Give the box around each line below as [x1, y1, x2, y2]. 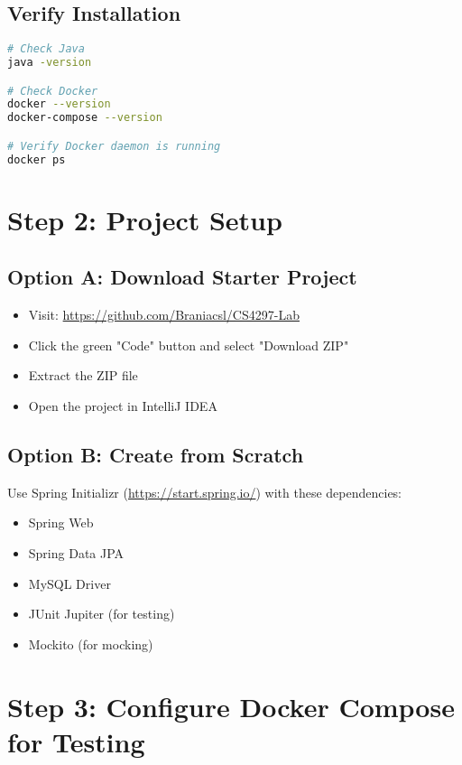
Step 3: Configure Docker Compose [7, 687, 455, 724]
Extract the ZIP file [28, 366, 138, 385]
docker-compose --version [7, 111, 162, 125]
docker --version [7, 98, 111, 111]
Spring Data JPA [28, 543, 125, 562]
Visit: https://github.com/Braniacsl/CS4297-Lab [28, 305, 300, 324]
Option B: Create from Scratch [7, 440, 304, 468]
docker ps [7, 153, 66, 166]
